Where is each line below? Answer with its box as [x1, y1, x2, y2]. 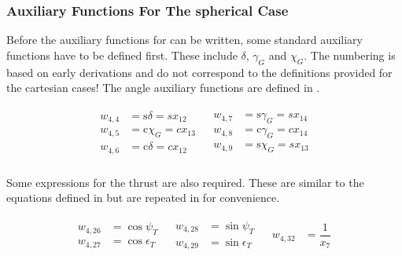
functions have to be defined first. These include [6, 46, 238, 63]
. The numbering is [304, 46, 396, 63]
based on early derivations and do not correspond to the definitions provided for [6, 64, 393, 80]
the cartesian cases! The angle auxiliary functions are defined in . [6, 79, 320, 96]
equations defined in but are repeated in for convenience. [6, 189, 280, 206]
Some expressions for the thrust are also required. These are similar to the [6, 174, 364, 190]
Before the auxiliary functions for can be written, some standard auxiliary [6, 31, 363, 48]
